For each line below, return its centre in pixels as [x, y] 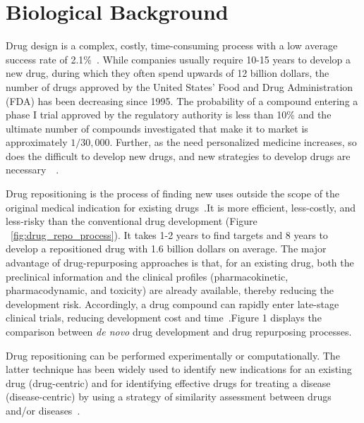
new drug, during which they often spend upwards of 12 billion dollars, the [168, 73]
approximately [37, 142]
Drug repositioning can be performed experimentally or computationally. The [173, 355]
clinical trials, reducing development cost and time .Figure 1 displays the [164, 318]
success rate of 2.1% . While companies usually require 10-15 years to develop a [178, 59]
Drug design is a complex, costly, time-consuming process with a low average [172, 45]
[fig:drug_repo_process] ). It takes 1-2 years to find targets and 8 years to [169, 234]
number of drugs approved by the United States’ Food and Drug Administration [180, 86]
